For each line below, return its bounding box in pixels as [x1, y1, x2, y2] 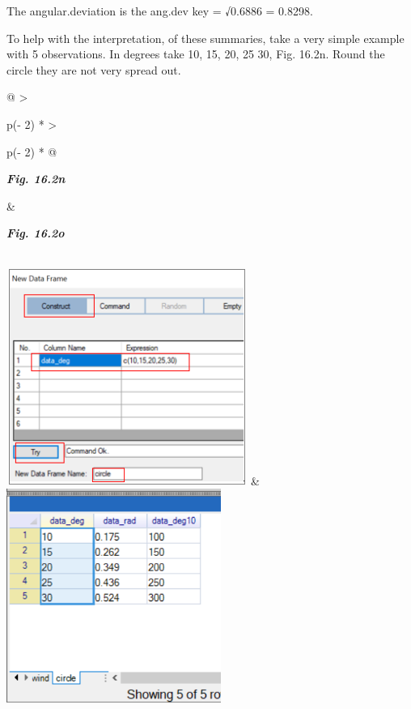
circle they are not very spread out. [6, 61, 181, 78]
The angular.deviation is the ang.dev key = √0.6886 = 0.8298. [6, 2, 313, 19]
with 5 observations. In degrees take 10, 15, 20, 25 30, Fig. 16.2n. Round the [6, 45, 385, 62]
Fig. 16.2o [6, 224, 65, 241]
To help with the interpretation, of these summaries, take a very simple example [6, 29, 405, 46]
